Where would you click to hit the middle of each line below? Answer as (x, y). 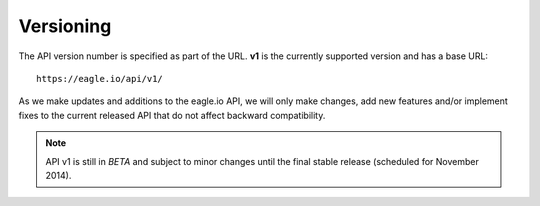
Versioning (65, 26)
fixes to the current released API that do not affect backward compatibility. (172, 115)
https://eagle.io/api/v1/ (100, 78)
